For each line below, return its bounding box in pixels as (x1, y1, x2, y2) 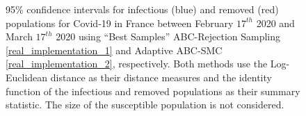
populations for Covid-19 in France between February (6, 15, 234, 30)
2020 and (256, 15, 295, 30)
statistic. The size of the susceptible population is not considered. (6, 97, 284, 112)
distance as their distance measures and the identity (50, 69, 272, 84)
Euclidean (6, 69, 48, 84)
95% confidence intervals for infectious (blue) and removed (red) (6, 2, 279, 16)
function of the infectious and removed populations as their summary (6, 83, 300, 98)
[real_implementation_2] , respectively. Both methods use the (6, 56, 268, 71)
